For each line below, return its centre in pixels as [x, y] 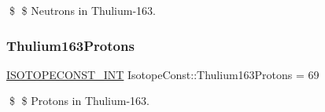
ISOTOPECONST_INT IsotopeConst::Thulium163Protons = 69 [163, 74]
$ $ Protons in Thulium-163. [79, 101]
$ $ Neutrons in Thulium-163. [82, 10]
